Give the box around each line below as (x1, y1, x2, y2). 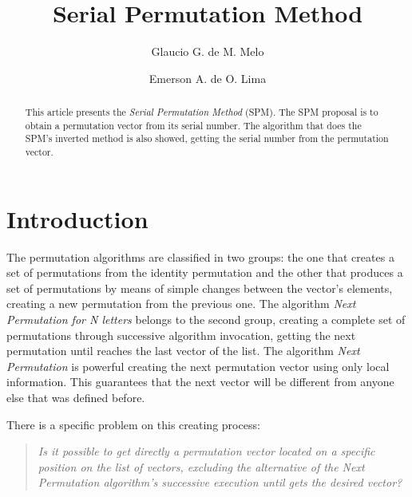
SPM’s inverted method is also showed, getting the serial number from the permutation (25, 132, 389, 145)
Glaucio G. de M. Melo (151, 43, 264, 60)
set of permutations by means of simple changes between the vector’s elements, (6, 279, 393, 296)
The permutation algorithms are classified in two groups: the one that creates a (6, 248, 394, 265)
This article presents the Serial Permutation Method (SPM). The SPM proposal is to (25, 105, 378, 119)
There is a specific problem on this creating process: (6, 416, 260, 432)
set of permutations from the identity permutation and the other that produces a (6, 264, 403, 281)
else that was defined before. (6, 389, 145, 406)
